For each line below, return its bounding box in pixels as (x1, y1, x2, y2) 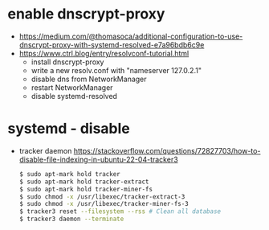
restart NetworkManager (31, 82, 113, 92)
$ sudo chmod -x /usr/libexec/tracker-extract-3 (18, 192, 185, 201)
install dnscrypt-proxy (31, 57, 104, 67)
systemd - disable (7, 120, 130, 138)
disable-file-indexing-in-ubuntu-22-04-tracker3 (18, 154, 178, 164)
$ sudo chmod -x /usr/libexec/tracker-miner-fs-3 (18, 200, 190, 208)
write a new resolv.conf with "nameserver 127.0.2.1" (31, 65, 202, 75)
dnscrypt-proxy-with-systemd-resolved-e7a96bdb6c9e (18, 39, 205, 49)
